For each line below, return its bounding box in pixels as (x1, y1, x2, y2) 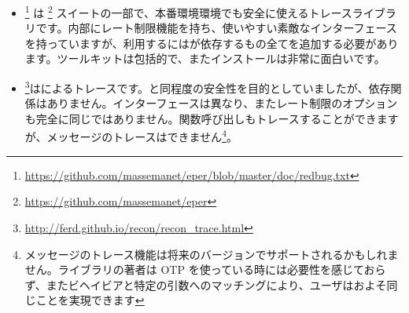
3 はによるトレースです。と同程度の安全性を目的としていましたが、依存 (24, 78, 391, 96)
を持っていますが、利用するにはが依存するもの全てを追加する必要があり (24, 35, 399, 51)
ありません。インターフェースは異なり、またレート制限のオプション (46, 95, 398, 111)
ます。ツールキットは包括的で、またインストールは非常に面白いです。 (24, 50, 385, 67)
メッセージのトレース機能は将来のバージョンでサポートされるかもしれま (24, 246, 399, 262)
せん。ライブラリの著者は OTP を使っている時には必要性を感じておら (24, 261, 386, 278)
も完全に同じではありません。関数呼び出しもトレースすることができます (24, 110, 399, 126)
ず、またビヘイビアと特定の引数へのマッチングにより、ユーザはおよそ (24, 276, 387, 293)
